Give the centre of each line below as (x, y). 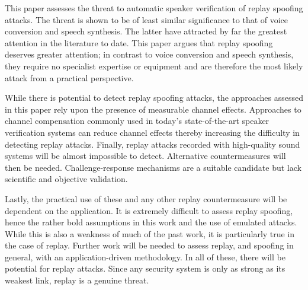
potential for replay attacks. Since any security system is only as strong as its (145, 268)
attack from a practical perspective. (69, 77)
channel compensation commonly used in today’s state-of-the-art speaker (137, 121)
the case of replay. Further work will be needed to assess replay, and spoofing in (149, 245)
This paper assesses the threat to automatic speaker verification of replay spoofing (154, 8)
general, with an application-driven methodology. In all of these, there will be (145, 256)
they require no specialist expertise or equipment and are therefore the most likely (154, 66)
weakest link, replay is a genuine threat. (77, 280)
